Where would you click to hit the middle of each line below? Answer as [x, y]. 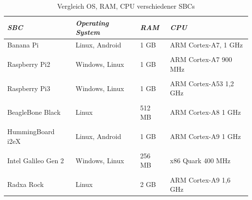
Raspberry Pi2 [29, 64]
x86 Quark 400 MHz [200, 160]
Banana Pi [23, 45]
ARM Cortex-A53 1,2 [202, 83]
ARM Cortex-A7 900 [201, 59]
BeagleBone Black [34, 112]
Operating [92, 23]
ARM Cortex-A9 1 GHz [205, 136]
